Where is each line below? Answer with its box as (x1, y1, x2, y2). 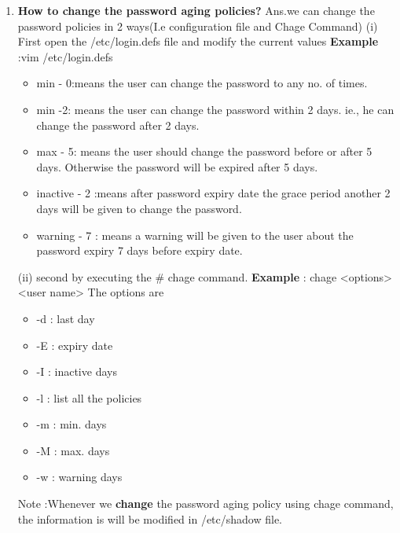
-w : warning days (36, 469, 123, 485)
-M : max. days (36, 442, 110, 458)
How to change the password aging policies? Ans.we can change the (17, 2, 375, 18)
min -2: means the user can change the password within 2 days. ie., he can (36, 101, 394, 117)
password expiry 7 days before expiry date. (36, 242, 243, 259)
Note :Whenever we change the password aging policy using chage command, (17, 495, 394, 512)
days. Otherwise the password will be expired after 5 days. (36, 158, 318, 175)
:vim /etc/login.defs (17, 48, 113, 64)
